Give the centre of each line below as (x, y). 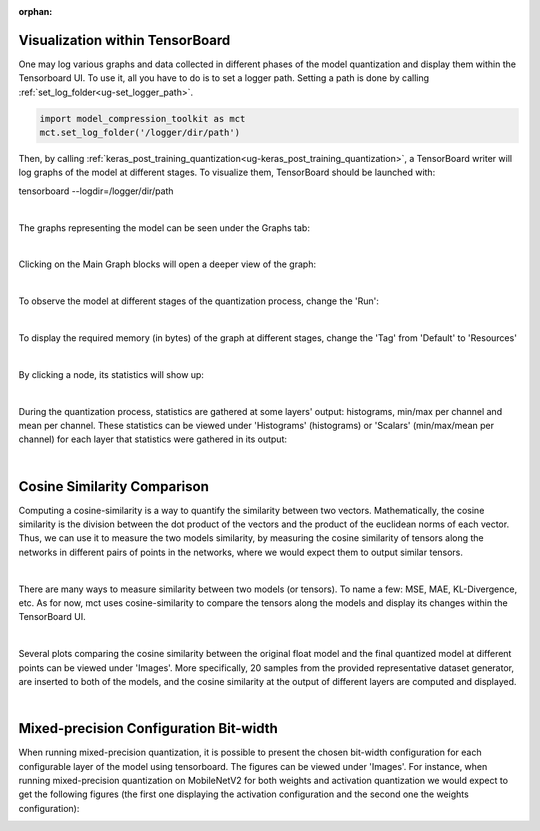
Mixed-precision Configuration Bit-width (148, 728)
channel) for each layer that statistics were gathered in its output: (152, 439)
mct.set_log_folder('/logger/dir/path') (139, 133)
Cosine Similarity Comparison (113, 486)
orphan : (35, 11)
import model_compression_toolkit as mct (142, 118)
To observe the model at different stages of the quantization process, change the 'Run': (199, 301)
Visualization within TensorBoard (124, 40)
